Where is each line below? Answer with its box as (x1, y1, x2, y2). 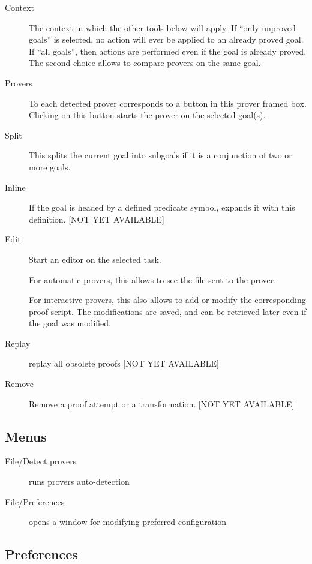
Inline (5, 181, 26, 193)
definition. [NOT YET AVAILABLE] (29, 212, 164, 225)
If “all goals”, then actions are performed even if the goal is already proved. (29, 44, 307, 57)
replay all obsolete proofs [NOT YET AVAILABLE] (29, 357, 219, 370)
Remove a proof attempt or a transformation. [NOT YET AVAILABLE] (29, 397, 295, 410)
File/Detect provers (5, 455, 77, 467)
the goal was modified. (29, 317, 111, 329)
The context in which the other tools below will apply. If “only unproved (29, 21, 296, 34)
